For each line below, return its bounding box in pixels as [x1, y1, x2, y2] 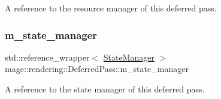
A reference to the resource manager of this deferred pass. [5, 2, 217, 14]
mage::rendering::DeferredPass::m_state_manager [5, 62, 189, 75]
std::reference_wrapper [5, 50, 90, 63]
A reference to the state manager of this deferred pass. [5, 83, 205, 95]
